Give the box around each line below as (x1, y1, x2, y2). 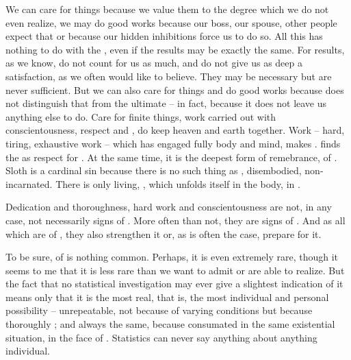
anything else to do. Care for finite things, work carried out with (5, 109, 276, 123)
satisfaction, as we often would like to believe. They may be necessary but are (5, 69, 332, 83)
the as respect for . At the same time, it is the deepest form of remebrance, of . (5, 149, 337, 164)
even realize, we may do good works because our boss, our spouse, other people (5, 15, 337, 29)
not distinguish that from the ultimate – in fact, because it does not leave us (5, 96, 327, 110)
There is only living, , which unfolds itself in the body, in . (55, 176, 300, 191)
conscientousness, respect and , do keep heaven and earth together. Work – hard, (5, 123, 345, 137)
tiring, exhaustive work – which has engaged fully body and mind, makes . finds (5, 136, 341, 150)
